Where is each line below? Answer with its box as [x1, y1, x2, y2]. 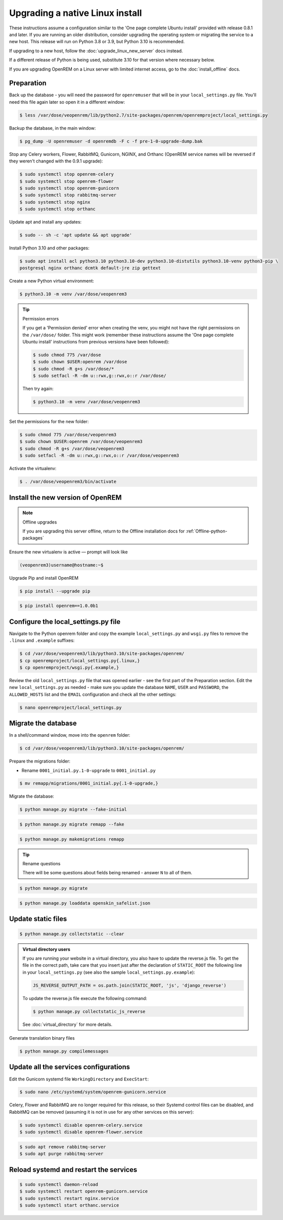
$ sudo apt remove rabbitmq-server [19, 1144, 106, 1149]
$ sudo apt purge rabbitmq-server [19, 1151, 104, 1157]
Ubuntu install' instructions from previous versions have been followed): [22, 338, 170, 345]
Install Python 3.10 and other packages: [9, 245, 90, 251]
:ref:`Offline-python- [185, 528, 227, 534]
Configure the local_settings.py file [9, 617, 121, 626]
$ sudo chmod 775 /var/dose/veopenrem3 [19, 432, 116, 437]
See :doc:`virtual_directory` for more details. [22, 1021, 113, 1027]
